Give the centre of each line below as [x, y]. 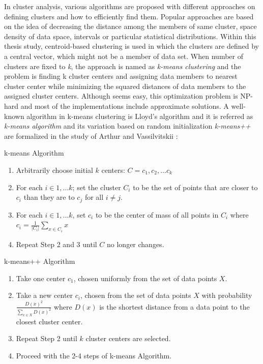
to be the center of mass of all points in [157, 214]
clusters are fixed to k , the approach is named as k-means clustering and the [123, 66]
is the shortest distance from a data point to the [174, 306]
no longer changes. [136, 244]
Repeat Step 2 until [47, 338]
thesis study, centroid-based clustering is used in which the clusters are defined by [131, 46]
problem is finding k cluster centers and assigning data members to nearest [121, 76]
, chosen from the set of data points [136, 295]
